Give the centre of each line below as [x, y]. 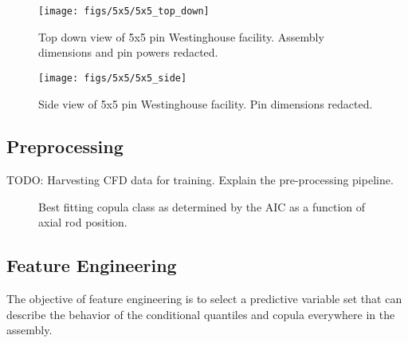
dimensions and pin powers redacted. [128, 52]
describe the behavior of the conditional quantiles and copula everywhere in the [201, 314]
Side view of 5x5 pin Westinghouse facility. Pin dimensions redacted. [206, 103]
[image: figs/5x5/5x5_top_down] [124, 11]
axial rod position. [83, 222]
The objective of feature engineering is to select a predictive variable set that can [204, 299]
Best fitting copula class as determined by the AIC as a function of [202, 206]
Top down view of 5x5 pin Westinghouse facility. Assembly [181, 36]
